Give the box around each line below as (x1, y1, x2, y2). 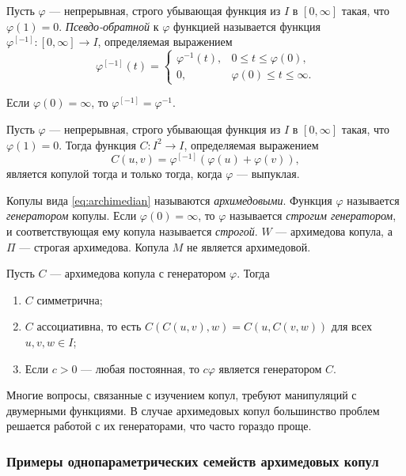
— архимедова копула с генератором (50, 265, 226, 281)
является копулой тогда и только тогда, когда (6, 165, 222, 182)
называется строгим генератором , (230, 207, 397, 224)
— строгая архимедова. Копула (19, 238, 169, 255)
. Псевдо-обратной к (59, 17, 159, 34)
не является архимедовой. (187, 238, 311, 255)
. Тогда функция (59, 136, 136, 153)
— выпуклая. (237, 165, 300, 182)
